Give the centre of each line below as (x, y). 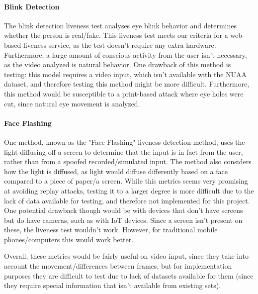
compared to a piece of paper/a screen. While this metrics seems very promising (126, 181)
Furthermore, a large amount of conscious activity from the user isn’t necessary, (126, 54)
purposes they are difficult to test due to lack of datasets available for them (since (129, 275)
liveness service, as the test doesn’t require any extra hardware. (120, 45)
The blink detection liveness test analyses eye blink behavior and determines (120, 25)
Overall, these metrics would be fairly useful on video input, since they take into (126, 256)
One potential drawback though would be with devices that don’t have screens (124, 210)
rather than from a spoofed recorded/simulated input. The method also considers (128, 161)
